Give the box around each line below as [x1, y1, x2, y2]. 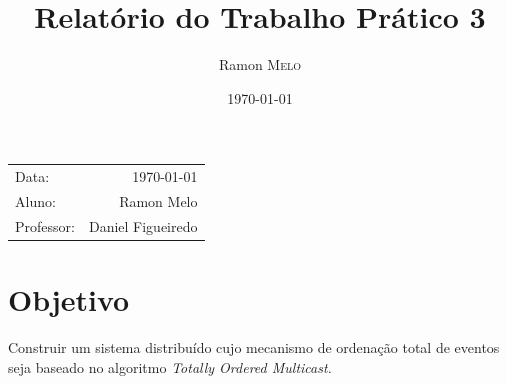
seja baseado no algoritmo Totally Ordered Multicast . [8, 356, 332, 377]
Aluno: [15, 190, 56, 211]
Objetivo [8, 279, 130, 320]
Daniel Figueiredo [88, 215, 198, 236]
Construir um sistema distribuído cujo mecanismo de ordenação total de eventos [8, 336, 500, 357]
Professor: [15, 215, 75, 236]
